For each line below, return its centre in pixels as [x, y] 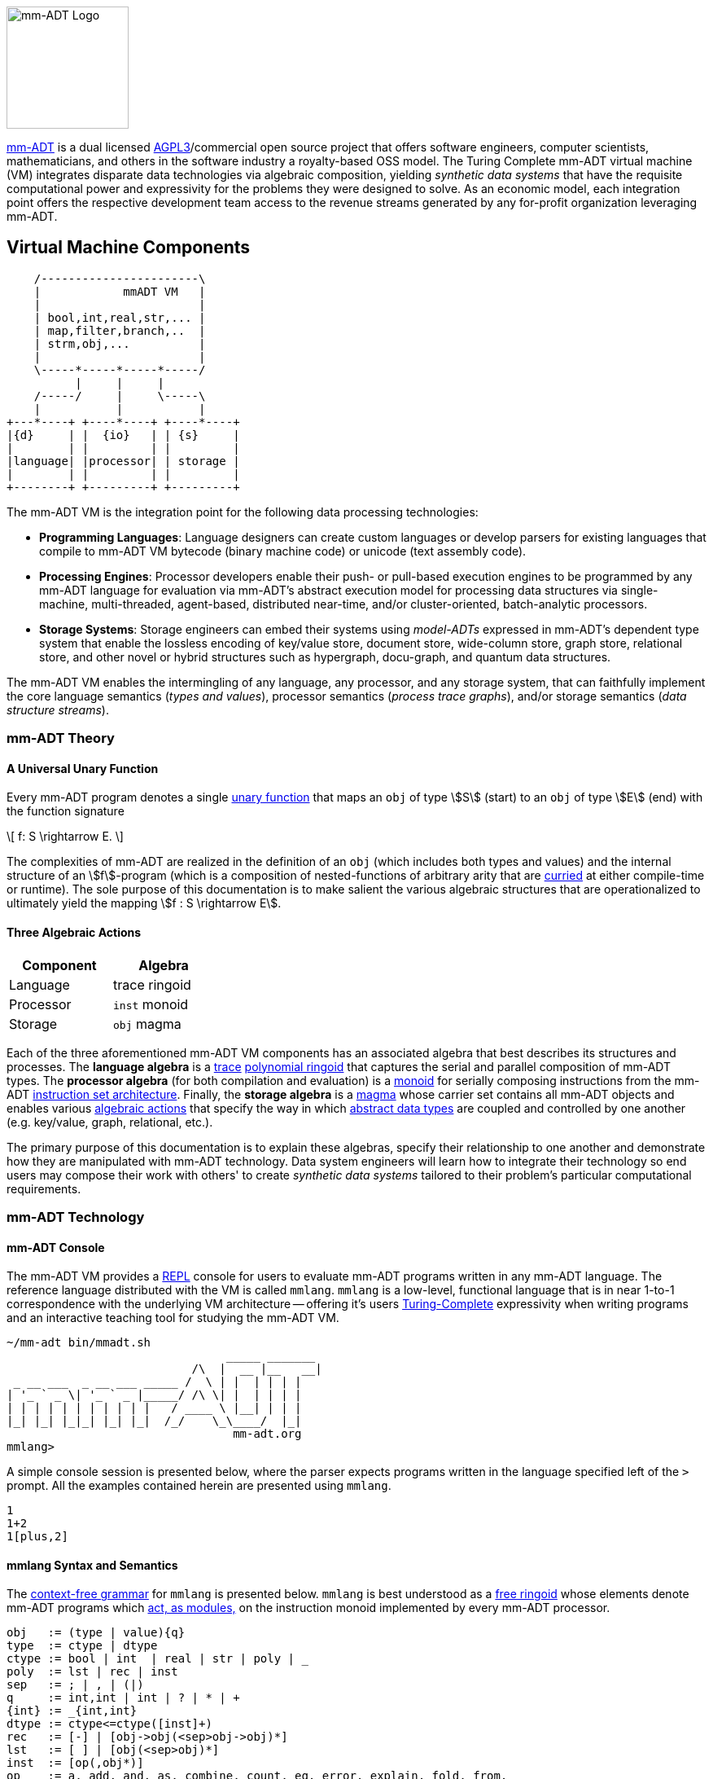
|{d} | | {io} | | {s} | [123, 435]
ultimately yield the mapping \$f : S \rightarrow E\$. [144, 903]
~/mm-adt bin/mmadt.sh [79, 1343]
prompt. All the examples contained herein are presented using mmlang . [199, 1486]
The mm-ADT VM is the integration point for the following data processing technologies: [243, 512]
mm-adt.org [267, 1434]
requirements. [44, 1188]
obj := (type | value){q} [96, 1633]
